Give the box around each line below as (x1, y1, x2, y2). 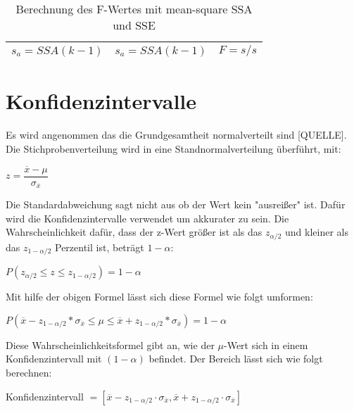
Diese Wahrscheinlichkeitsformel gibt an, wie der (6, 337, 215, 352)
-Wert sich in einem (223, 337, 308, 352)
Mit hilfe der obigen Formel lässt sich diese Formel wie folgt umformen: (6, 289, 313, 304)
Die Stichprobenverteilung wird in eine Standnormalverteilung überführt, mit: (6, 141, 341, 156)
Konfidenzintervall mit (6, 351, 102, 366)
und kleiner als (285, 225, 348, 239)
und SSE (113, 17, 156, 33)
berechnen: (6, 365, 52, 379)
